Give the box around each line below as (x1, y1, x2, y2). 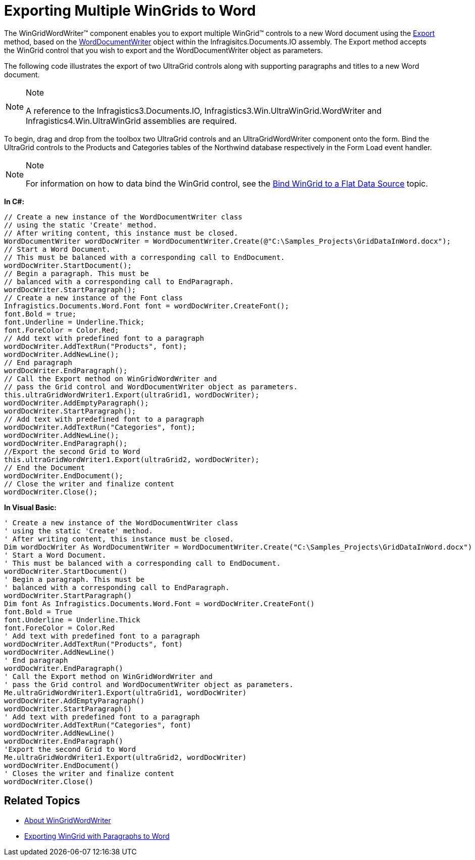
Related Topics (4, 794, 80, 807)
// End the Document (4, 463, 85, 472)
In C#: (4, 197, 25, 206)
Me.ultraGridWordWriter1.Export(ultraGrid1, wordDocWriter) (4, 688, 247, 697)
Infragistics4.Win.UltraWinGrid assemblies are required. (26, 115, 237, 126)
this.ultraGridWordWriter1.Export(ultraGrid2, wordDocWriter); (4, 455, 259, 464)
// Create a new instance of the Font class (4, 293, 183, 302)
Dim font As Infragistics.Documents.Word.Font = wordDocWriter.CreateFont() (4, 599, 315, 608)
